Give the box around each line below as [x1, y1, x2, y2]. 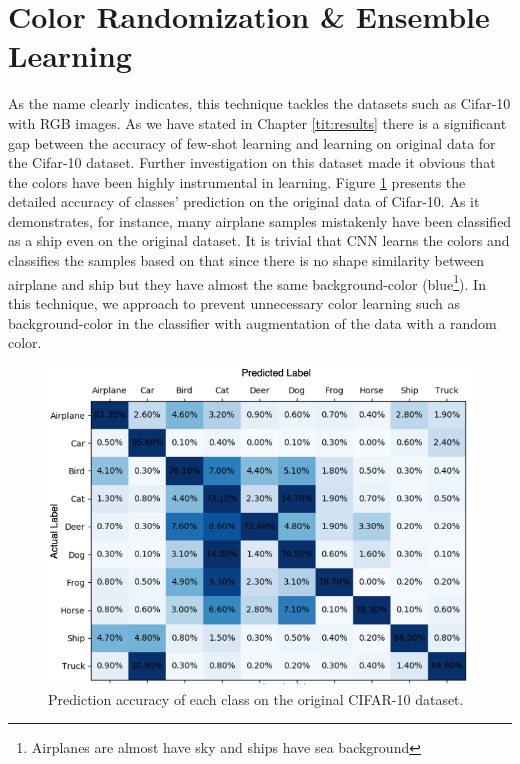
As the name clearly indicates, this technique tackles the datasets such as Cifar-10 [8, 93, 511, 114]
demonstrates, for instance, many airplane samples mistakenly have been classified [8, 210, 512, 231]
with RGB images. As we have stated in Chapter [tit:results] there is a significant [8, 112, 507, 133]
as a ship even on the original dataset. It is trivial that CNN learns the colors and [8, 230, 510, 251]
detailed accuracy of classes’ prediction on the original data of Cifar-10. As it [8, 191, 480, 212]
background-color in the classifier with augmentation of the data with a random [8, 312, 497, 333]
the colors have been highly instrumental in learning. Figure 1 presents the [8, 171, 466, 192]
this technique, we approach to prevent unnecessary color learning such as [8, 292, 461, 313]
